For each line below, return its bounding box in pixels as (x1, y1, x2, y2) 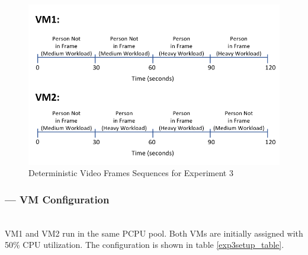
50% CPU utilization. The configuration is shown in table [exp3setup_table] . (5, 238, 284, 251)
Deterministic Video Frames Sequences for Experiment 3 (28, 167, 233, 179)
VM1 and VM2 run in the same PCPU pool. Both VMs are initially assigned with (5, 227, 303, 239)
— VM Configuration (5, 192, 110, 206)
